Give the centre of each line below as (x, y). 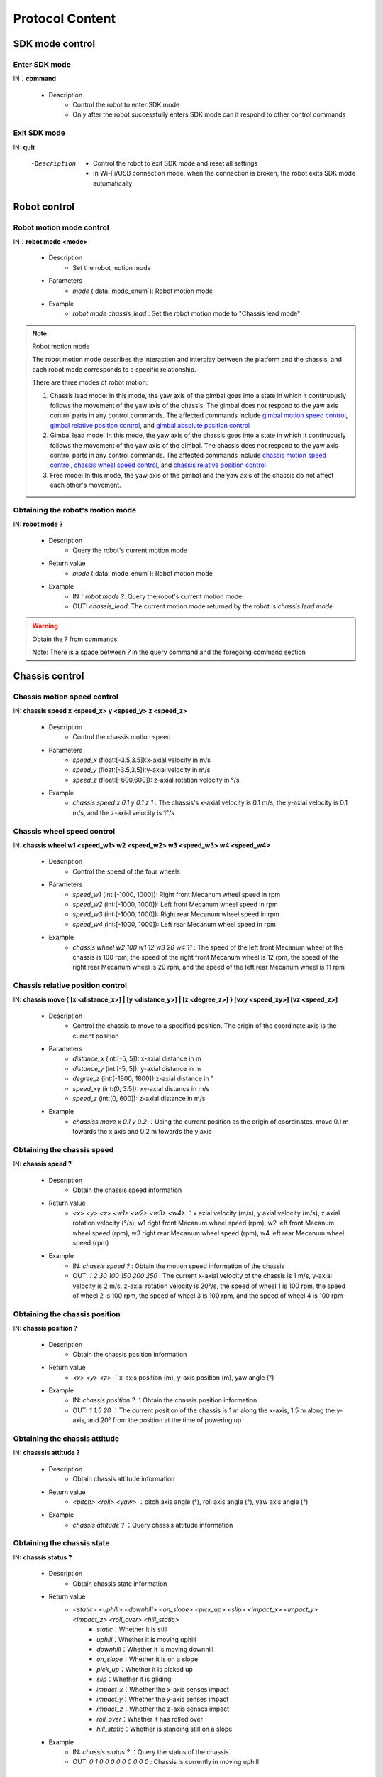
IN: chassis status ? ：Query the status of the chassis (151, 1751)
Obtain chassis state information (120, 1583)
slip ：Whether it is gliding (134, 1679)
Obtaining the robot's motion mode (75, 510)
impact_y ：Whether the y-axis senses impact (163, 1699)
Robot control (44, 206)
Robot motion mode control (61, 227)
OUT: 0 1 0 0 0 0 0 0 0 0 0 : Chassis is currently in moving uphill (166, 1762)
